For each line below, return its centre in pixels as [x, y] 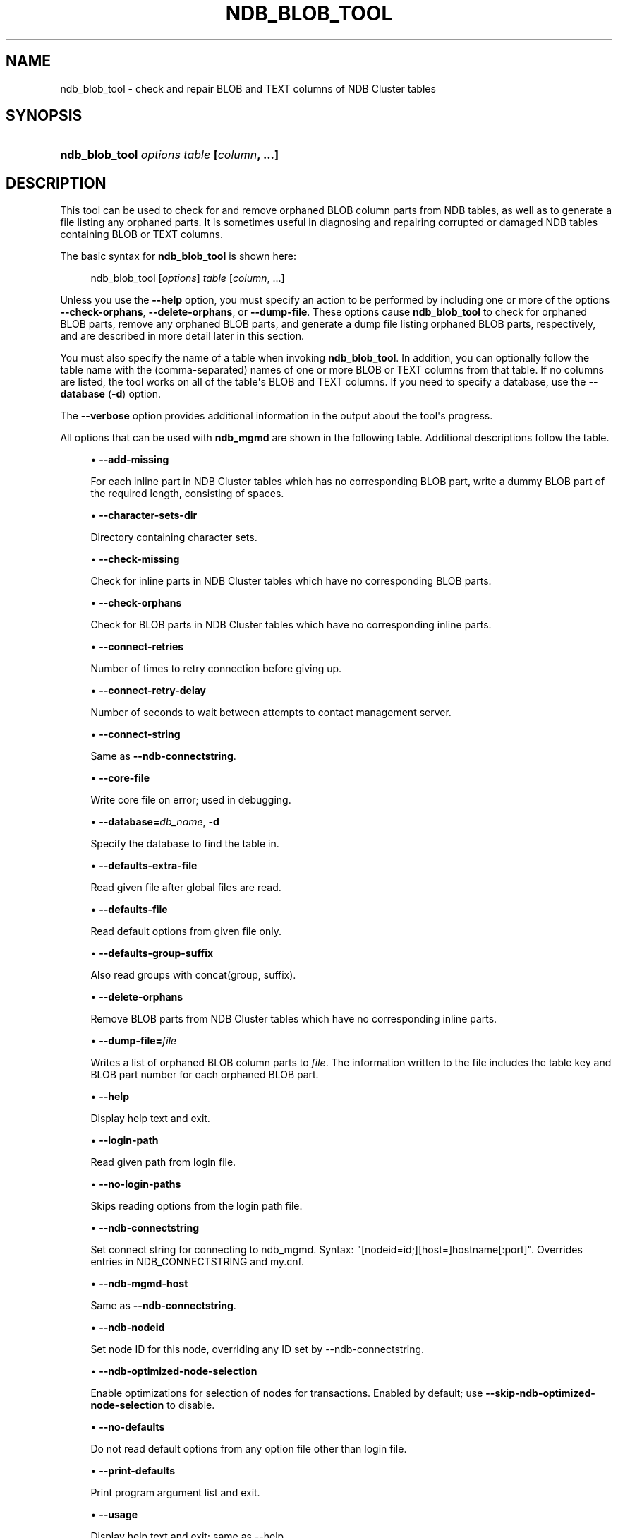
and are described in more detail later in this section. [182, 336]
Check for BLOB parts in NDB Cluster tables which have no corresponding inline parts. [291, 625]
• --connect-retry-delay [149, 691]
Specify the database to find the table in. [185, 844]
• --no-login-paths [136, 1184]
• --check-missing [135, 559]
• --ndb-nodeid [128, 1328]
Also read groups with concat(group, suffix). [193, 975]
